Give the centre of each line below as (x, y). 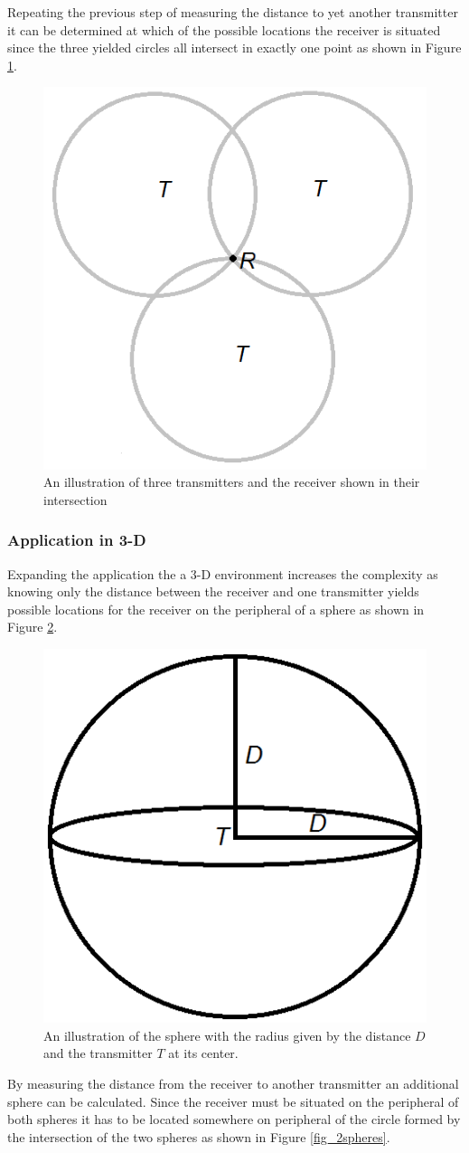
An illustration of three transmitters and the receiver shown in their (232, 482)
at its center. (203, 1053)
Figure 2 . (33, 627)
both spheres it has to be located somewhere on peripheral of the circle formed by (234, 1119)
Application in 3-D (77, 540)
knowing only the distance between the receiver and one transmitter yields (213, 591)
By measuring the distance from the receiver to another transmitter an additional (233, 1083)
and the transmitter (98, 1053)
